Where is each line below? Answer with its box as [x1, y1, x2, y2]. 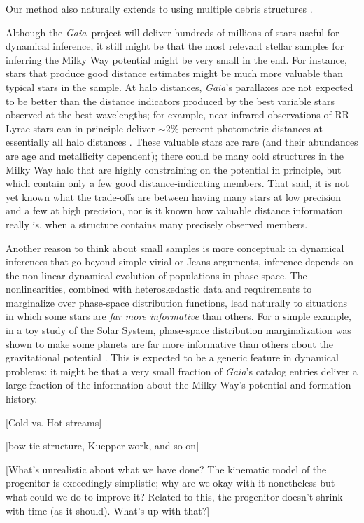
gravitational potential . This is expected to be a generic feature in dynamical [6, 350, 339, 365]
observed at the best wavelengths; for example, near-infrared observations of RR [6, 107, 349, 122]
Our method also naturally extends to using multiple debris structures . [6, 1, 313, 15]
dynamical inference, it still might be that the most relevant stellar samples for [6, 39, 344, 53]
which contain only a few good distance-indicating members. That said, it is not [6, 176, 349, 190]
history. [6, 391, 38, 406]
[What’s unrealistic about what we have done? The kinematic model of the [6, 461, 327, 476]
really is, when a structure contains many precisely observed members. [6, 216, 308, 231]
